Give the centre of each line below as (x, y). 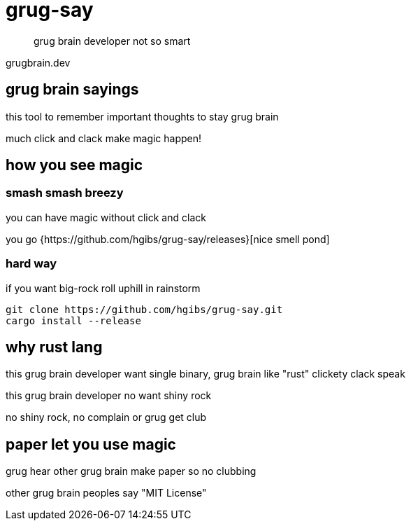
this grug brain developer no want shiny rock (109, 396)
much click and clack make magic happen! (104, 138)
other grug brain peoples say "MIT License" (106, 493)
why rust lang (54, 347)
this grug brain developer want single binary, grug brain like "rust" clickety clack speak (206, 374)
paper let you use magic (91, 444)
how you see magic (74, 165)
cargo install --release (73, 320)
